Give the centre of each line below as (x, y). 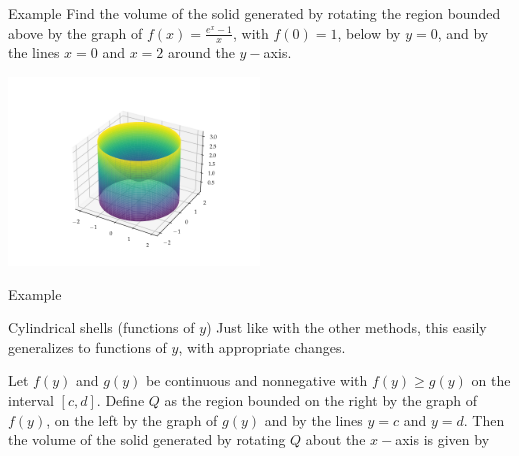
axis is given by (442, 439)
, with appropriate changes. (262, 346)
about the (335, 439)
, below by (369, 32)
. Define (120, 399)
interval (31, 399)
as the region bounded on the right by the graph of (321, 399)
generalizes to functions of (87, 346)
